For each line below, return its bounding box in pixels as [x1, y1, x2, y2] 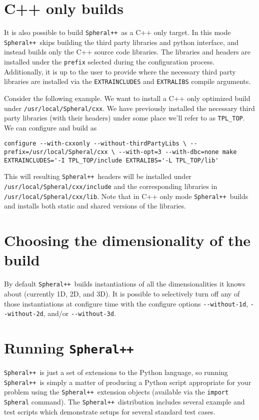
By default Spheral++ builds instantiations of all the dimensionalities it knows [4, 278, 245, 289]
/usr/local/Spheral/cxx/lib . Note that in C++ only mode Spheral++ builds [4, 190, 248, 201]
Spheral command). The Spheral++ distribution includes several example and [4, 396, 245, 407]
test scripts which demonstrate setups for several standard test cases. [4, 406, 215, 416]
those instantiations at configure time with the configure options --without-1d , [4, 298, 248, 308]
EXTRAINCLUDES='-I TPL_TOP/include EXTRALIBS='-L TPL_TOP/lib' [4, 156, 219, 164]
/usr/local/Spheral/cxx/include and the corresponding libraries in [4, 181, 217, 191]
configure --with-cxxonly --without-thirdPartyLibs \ [4, 140, 187, 147]
